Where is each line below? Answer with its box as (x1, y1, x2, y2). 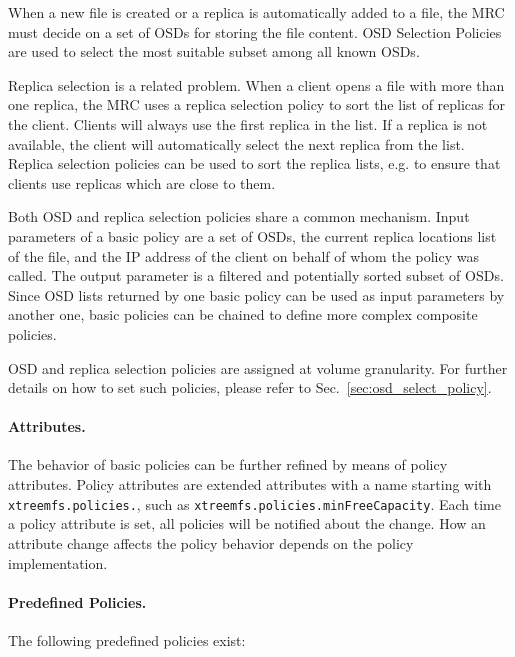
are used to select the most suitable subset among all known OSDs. (8, 41, 420, 62)
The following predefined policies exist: (8, 629, 246, 650)
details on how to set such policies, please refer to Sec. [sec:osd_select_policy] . (8, 377, 492, 398)
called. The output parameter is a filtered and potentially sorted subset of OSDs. (8, 265, 504, 286)
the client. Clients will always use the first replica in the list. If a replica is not (8, 113, 488, 134)
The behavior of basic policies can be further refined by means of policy (8, 454, 448, 475)
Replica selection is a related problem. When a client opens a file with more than (8, 74, 505, 95)
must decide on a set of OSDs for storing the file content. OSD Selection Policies (8, 21, 502, 42)
